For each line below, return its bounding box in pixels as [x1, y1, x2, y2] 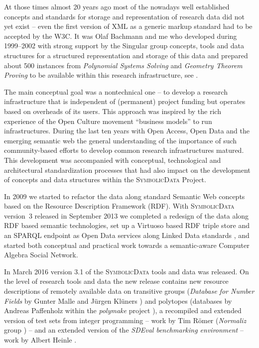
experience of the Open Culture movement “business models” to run [4, 116, 212, 126]
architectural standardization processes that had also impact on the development [4, 164, 251, 175]
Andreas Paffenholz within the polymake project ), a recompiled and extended [4, 305, 242, 316]
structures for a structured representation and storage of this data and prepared [4, 50, 248, 60]
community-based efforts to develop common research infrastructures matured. [4, 145, 244, 155]
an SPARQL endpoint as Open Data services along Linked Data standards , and [4, 230, 250, 240]
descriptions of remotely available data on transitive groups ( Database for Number [4, 286, 255, 296]
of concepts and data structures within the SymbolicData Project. [4, 174, 206, 185]
